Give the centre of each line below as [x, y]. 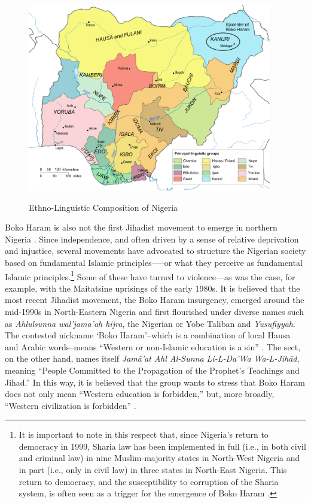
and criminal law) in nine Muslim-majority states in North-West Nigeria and [159, 458]
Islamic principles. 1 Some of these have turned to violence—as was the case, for [150, 275]
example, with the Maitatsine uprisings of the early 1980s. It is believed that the [153, 288]
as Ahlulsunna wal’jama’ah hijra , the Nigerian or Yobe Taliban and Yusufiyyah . [150, 323]
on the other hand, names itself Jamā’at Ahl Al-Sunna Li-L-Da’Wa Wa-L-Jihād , [152, 358]
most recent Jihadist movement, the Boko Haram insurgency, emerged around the [155, 300]
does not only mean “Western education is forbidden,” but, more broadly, [140, 394]
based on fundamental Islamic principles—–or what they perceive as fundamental [154, 262]
